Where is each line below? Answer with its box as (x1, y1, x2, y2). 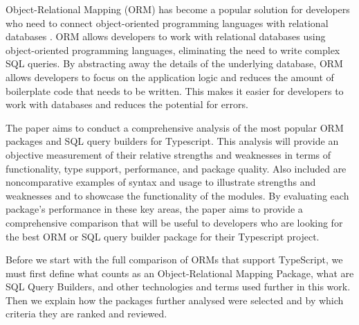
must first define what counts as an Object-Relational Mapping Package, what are (6, 265, 354, 280)
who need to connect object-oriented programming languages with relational (6, 15, 329, 30)
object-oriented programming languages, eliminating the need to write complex (6, 42, 340, 57)
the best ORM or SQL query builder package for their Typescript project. (6, 229, 320, 243)
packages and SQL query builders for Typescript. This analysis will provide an (6, 134, 339, 148)
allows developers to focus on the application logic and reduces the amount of (6, 69, 334, 84)
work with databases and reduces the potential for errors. (6, 97, 248, 112)
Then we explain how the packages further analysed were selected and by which (6, 292, 344, 307)
